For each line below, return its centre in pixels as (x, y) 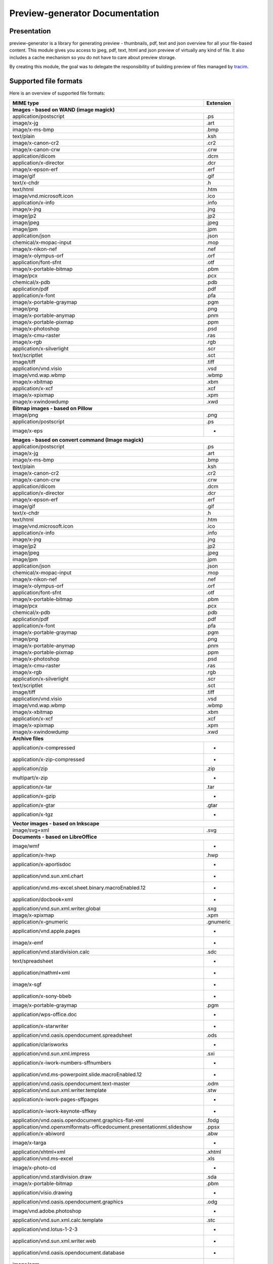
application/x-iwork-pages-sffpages (56, 1099)
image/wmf (26, 846)
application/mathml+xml (41, 972)
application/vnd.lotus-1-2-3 (45, 1229)
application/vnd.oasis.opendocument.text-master (71, 1084)
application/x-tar (32, 787)
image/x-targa (29, 1143)
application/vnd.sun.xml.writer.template (59, 1090)
